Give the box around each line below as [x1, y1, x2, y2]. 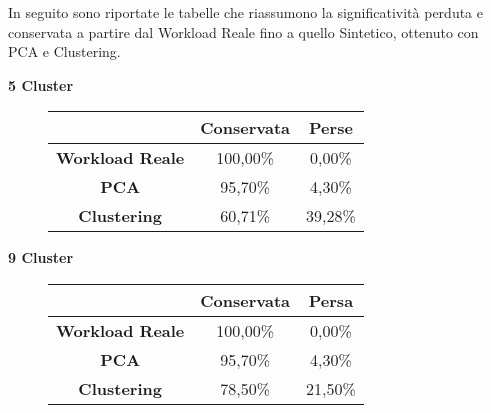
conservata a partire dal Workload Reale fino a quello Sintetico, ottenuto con [8, 21, 479, 42]
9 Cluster [8, 247, 74, 268]
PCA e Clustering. [8, 41, 121, 62]
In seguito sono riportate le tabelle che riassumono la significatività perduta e [8, 2, 483, 22]
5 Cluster [8, 74, 74, 95]
